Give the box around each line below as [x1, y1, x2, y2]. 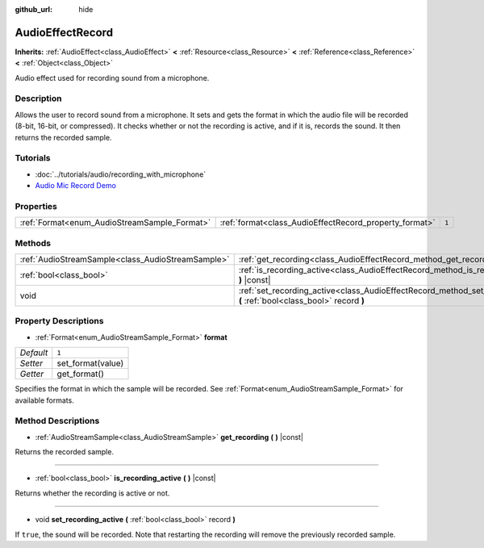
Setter [19, 358, 44, 369]
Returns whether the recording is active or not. [15, 488, 170, 498]
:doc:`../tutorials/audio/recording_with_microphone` [35, 169, 207, 179]
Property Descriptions [15, 316, 104, 327]
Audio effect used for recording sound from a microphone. [15, 73, 210, 82]
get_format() [56, 368, 105, 379]
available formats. [15, 395, 74, 405]
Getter [19, 368, 44, 379]
